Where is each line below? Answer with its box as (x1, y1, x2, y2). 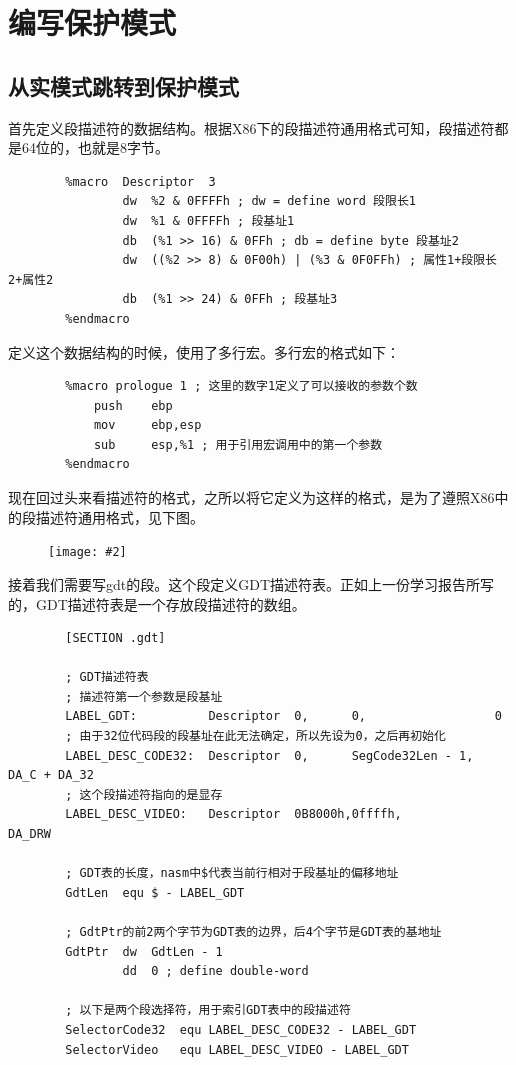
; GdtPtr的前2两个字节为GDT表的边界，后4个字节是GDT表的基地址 (65, 925, 442, 940)
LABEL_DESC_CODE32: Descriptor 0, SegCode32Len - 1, (65, 748, 474, 763)
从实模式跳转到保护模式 (8, 70, 239, 101)
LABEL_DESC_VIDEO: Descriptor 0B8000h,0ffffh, (65, 807, 402, 822)
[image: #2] (48, 545, 127, 560)
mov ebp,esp (93, 418, 202, 433)
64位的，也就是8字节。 (21, 137, 169, 158)
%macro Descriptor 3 (65, 174, 216, 189)
